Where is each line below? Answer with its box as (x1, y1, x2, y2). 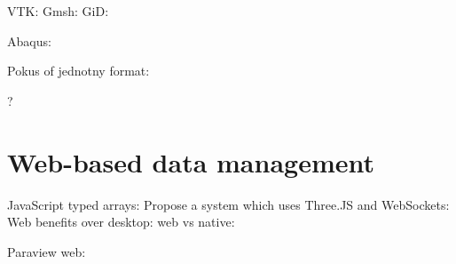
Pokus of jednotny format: (7, 61, 150, 80)
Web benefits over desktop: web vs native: (7, 212, 235, 231)
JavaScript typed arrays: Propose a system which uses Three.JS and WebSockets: (7, 195, 450, 213)
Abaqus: (7, 31, 51, 50)
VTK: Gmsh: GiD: (7, 2, 109, 20)
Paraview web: (7, 242, 86, 260)
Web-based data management (7, 143, 375, 180)
